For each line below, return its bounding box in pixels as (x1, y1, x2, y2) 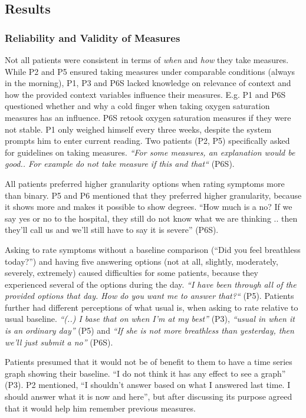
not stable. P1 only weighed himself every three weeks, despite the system (5, 123, 272, 135)
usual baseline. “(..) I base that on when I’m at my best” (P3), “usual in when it (5, 312, 295, 325)
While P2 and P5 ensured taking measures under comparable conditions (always (5, 65, 295, 77)
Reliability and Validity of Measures (5, 30, 180, 45)
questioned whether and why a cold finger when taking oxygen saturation (5, 100, 270, 112)
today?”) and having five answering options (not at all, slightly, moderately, (5, 255, 278, 267)
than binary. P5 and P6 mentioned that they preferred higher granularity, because (5, 189, 302, 201)
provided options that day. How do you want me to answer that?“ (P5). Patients (5, 289, 294, 302)
